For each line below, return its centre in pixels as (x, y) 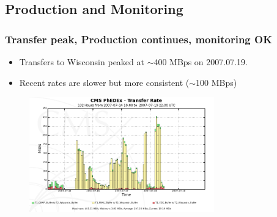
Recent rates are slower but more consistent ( (104, 82)
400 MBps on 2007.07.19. (201, 62)
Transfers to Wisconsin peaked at (82, 62)
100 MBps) (216, 82)
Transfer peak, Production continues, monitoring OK (138, 39)
